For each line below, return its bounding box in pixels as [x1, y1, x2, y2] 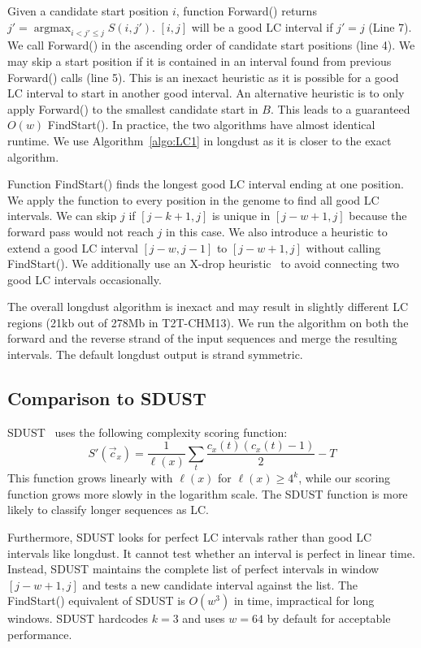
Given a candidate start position [7, 2, 169, 19]
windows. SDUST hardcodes [7, 610, 149, 627]
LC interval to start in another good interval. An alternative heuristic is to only [7, 84, 405, 102]
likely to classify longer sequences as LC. [7, 501, 209, 518]
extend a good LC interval [7, 239, 138, 256]
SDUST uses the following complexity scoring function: [7, 423, 288, 440]
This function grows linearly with [7, 469, 173, 486]
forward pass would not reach [7, 222, 154, 240]
